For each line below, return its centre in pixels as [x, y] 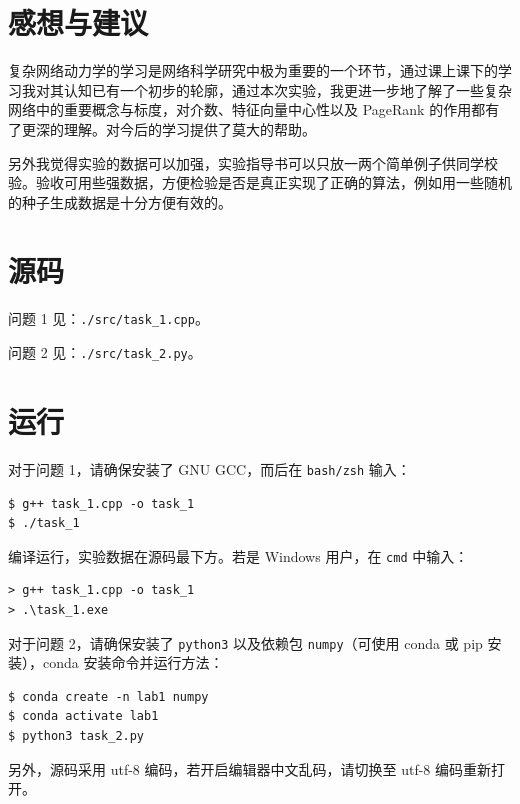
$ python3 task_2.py [76, 735]
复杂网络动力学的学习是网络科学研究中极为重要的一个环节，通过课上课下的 [253, 70]
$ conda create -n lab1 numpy [108, 696]
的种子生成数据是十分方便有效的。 [120, 201]
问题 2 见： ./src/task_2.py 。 [105, 352]
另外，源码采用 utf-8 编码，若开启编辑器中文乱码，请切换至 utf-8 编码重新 [249, 768]
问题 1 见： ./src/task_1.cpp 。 [108, 318]
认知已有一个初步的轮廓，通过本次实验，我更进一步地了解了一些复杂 [287, 89]
